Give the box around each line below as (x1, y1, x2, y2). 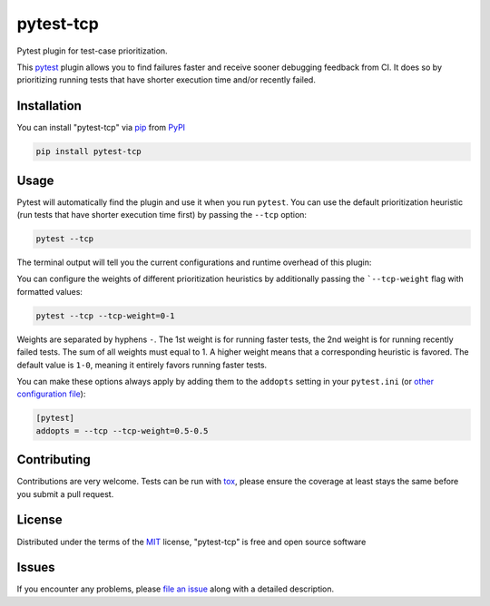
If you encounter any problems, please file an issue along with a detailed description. (16, 583, 335, 594)
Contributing (16, 452, 91, 467)
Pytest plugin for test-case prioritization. (16, 45, 168, 56)
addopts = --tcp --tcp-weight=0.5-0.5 (35, 425, 209, 435)
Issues (16, 560, 55, 575)
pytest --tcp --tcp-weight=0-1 (35, 310, 176, 321)
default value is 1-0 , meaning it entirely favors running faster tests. (16, 359, 268, 370)
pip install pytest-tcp (35, 146, 142, 157)
